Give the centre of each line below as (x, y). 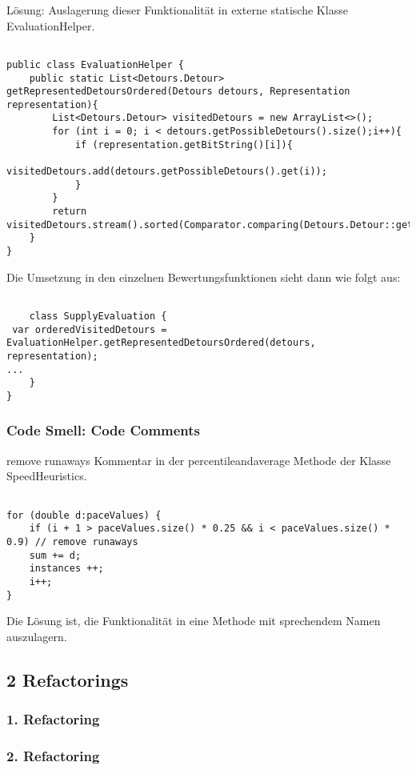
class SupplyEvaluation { (98, 316)
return (70, 212)
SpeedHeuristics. (47, 476)
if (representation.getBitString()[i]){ (184, 144)
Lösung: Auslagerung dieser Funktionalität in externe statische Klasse (177, 10)
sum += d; (55, 555)
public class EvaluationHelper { (95, 64)
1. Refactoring (53, 719)
